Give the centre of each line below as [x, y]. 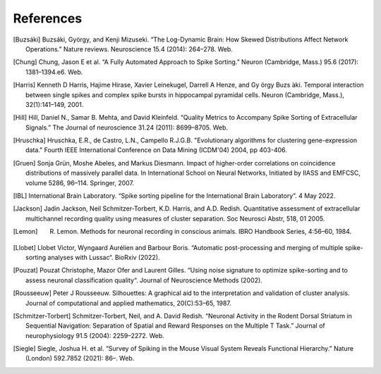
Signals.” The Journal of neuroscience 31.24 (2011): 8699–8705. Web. [127, 127]
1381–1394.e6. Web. [54, 72]
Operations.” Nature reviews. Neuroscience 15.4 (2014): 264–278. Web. [129, 49]
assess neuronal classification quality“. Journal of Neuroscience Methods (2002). [144, 280]
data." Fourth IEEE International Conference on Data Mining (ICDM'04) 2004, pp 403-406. [156, 150]
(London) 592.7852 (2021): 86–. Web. [80, 359]
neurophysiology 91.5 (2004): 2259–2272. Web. [95, 335]
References [48, 18]
